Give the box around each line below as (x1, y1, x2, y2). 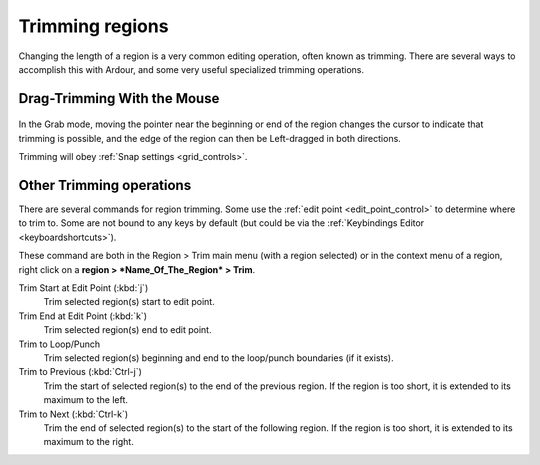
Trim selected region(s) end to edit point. (43, 324, 212, 336)
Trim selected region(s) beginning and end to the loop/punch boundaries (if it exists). (43, 351, 394, 364)
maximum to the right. (43, 436, 134, 448)
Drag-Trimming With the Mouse (18, 90, 220, 107)
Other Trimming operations (18, 176, 192, 194)
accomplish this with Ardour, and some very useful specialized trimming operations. (18, 63, 365, 75)
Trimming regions (18, 15, 169, 37)
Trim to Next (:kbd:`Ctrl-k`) (18, 408, 129, 420)
